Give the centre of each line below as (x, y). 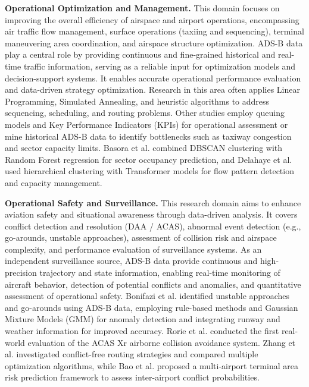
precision (21, 273)
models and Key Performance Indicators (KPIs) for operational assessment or (146, 124)
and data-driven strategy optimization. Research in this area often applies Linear (152, 89)
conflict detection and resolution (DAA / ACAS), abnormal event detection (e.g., (153, 226)
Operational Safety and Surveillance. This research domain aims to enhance (153, 202)
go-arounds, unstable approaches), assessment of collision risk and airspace (141, 237)
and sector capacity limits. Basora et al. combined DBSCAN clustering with (144, 148)
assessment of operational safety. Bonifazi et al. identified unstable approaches (147, 296)
